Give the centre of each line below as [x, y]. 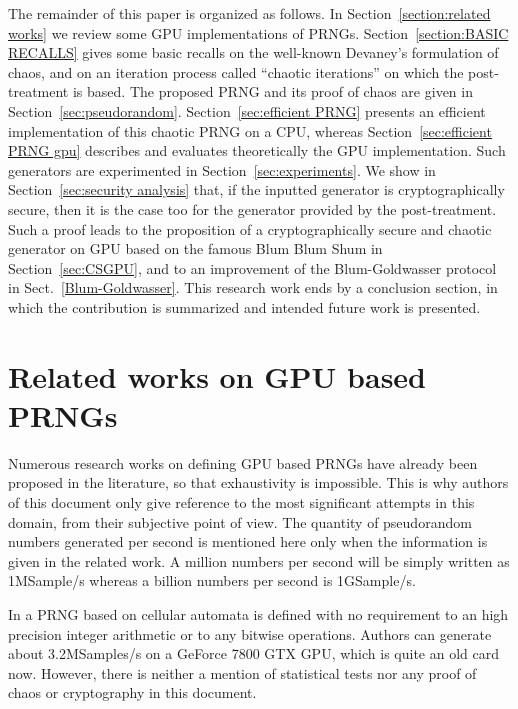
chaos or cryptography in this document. [132, 692]
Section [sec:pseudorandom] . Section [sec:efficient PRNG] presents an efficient [247, 110]
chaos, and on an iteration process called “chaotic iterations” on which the [236, 71]
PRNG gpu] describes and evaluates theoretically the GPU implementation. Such [257, 150]
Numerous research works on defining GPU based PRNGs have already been [243, 462]
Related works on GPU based [217, 375]
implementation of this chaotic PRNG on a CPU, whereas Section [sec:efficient [250, 130]
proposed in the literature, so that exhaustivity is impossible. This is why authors [258, 482]
